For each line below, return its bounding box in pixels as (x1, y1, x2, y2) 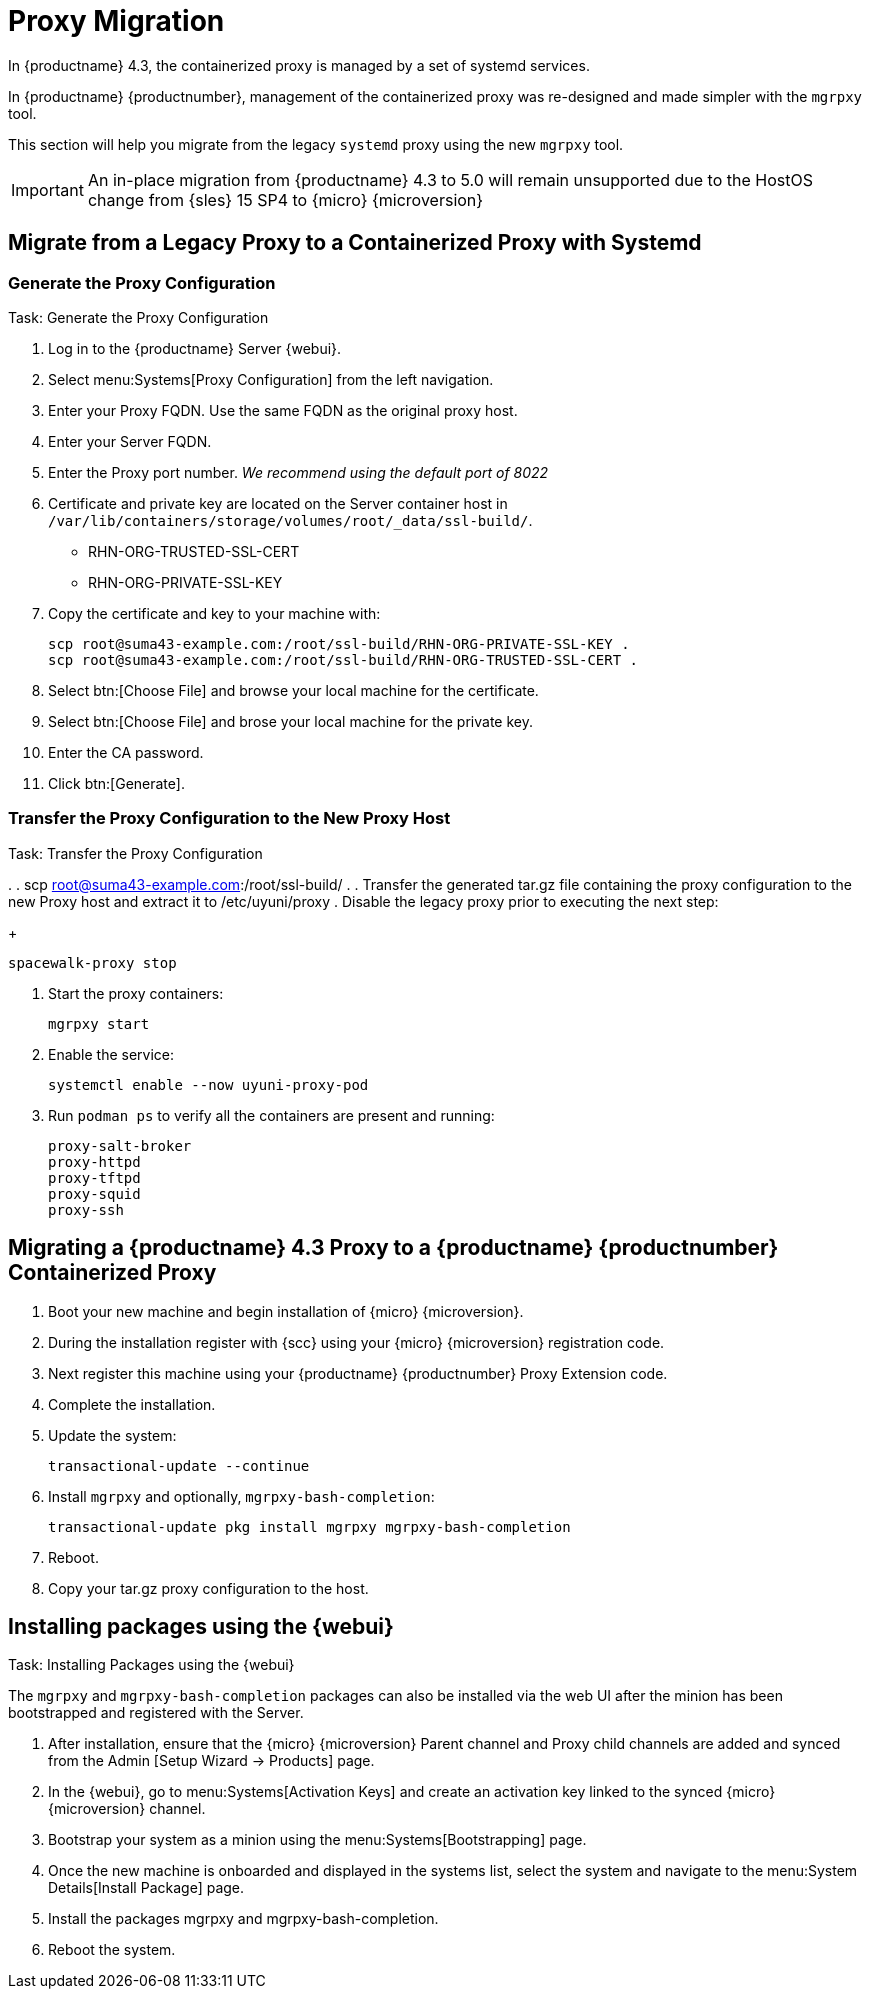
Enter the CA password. (48, 743, 204, 761)
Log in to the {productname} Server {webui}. (48, 339, 342, 357)
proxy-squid (48, 1185, 141, 1202)
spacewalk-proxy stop (8, 954, 177, 971)
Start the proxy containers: (48, 984, 224, 1002)
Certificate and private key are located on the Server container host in (48, 494, 508, 512)
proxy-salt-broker (48, 1137, 192, 1154)
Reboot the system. (48, 1941, 176, 1959)
